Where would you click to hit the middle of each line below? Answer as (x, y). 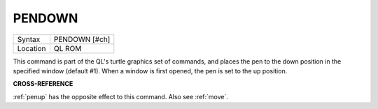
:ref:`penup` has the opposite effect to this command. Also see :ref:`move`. (121, 96)
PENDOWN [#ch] (82, 39)
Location (31, 48)
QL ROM (68, 48)
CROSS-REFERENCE (43, 84)
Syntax (29, 39)
